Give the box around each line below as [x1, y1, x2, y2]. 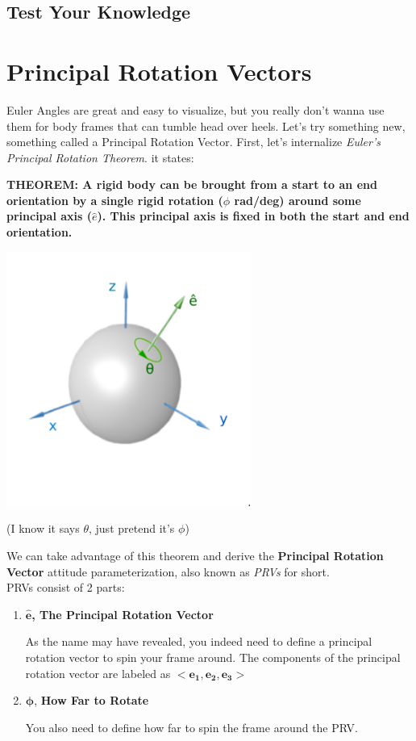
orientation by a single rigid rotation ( [6, 191, 223, 208]
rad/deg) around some [234, 191, 361, 208]
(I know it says [6, 520, 80, 537]
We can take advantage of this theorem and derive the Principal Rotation [6, 547, 384, 564]
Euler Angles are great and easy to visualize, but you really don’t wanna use [6, 101, 385, 118]
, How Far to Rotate [34, 692, 149, 709]
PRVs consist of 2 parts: [6, 579, 125, 596]
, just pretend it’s [89, 520, 175, 537]
